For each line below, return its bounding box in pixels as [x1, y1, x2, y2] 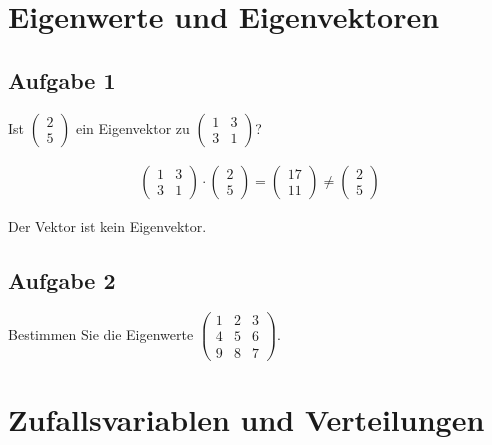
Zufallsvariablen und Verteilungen [8, 398, 485, 439]
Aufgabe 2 [8, 264, 116, 295]
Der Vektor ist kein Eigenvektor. [8, 215, 207, 236]
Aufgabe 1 [8, 64, 116, 95]
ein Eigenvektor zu [76, 117, 190, 138]
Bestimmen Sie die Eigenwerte [8, 323, 194, 344]
